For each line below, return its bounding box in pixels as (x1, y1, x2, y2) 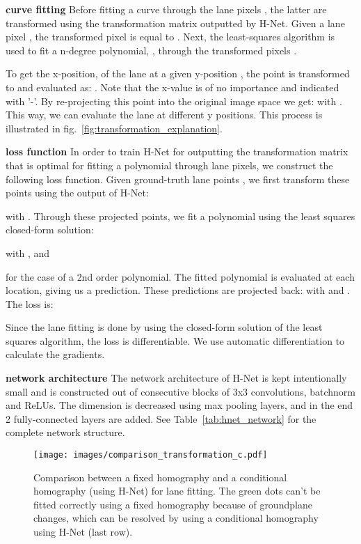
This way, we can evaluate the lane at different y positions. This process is (6, 107, 323, 122)
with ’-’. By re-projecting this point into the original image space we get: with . (6, 93, 342, 108)
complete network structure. (6, 425, 125, 440)
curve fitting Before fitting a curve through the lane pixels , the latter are (6, 2, 327, 16)
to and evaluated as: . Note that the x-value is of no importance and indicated (6, 79, 339, 94)
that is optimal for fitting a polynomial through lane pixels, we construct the (6, 157, 333, 172)
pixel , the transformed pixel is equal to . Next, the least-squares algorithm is (6, 29, 335, 44)
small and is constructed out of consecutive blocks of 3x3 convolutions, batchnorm (6, 384, 355, 398)
